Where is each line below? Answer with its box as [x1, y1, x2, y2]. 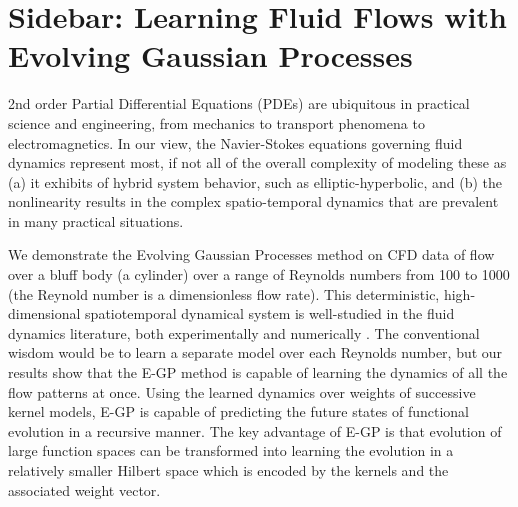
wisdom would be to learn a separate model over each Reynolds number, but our [8, 342, 503, 363]
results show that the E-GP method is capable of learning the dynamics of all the [8, 362, 508, 383]
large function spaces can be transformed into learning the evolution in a [8, 440, 454, 461]
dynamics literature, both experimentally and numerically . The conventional [8, 322, 480, 343]
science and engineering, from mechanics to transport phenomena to [8, 112, 425, 133]
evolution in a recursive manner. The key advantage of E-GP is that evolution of [8, 420, 502, 441]
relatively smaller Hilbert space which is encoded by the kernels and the [8, 460, 449, 480]
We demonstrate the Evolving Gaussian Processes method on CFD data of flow [8, 244, 495, 265]
